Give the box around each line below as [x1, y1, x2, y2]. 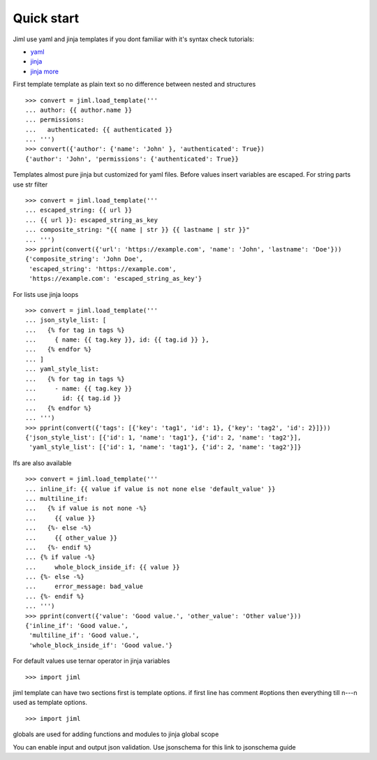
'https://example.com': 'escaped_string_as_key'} [29, 275, 202, 283]
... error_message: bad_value [25, 583, 143, 590]
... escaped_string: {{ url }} [25, 206, 133, 214]
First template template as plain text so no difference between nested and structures [13, 80, 256, 89]
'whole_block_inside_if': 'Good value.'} [29, 641, 173, 649]
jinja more [30, 67, 59, 75]
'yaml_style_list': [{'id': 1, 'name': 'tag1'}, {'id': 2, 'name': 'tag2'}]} [29, 444, 302, 451]
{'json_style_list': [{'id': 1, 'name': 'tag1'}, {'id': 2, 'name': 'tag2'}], [25, 434, 302, 441]
